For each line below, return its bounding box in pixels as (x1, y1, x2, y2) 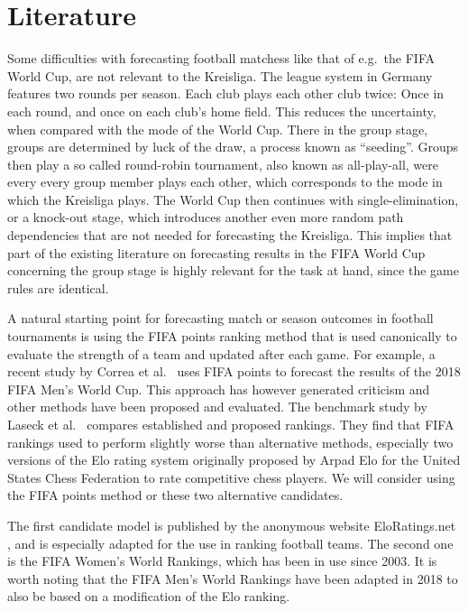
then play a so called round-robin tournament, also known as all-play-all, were (7, 154, 438, 173)
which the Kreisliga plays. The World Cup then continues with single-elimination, (7, 190, 459, 208)
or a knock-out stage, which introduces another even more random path (7, 208, 404, 227)
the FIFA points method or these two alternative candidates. (7, 486, 344, 505)
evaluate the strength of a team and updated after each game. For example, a (7, 344, 436, 363)
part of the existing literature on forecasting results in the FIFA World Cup (7, 243, 426, 262)
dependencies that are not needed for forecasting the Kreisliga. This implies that (7, 226, 453, 245)
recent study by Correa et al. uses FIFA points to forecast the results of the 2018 (7, 362, 461, 381)
